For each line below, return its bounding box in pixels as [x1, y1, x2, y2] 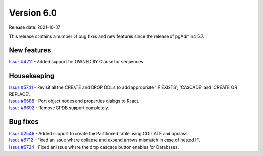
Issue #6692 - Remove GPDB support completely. [9, 105, 109, 111]
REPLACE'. [9, 91, 31, 97]
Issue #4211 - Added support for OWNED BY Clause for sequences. [9, 58, 145, 64]
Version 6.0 [9, 7, 57, 18]
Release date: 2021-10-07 [9, 24, 61, 30]
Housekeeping [9, 71, 55, 80]
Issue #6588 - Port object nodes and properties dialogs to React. [9, 98, 140, 104]
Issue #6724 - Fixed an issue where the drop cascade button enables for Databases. [9, 144, 179, 150]
